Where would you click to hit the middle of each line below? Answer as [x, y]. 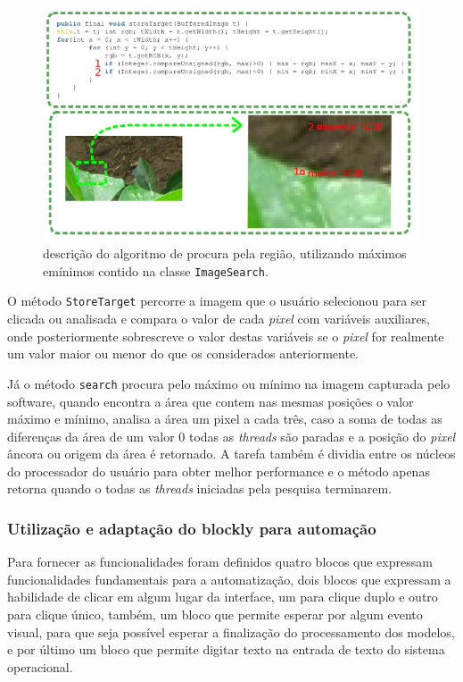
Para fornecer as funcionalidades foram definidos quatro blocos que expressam [220, 562]
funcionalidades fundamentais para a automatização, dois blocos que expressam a [229, 579]
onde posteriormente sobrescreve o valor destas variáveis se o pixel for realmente [226, 336]
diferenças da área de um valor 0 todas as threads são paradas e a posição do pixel [231, 436]
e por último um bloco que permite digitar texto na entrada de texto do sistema [226, 649]
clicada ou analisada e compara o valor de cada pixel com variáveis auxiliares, [219, 319]
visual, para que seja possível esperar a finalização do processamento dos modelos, [231, 631]
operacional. [40, 666]
